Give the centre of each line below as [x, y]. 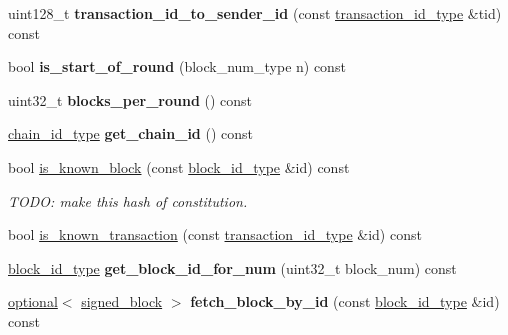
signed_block [122, 301]
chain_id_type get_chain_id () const [130, 133]
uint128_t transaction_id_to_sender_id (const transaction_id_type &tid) [255, 13]
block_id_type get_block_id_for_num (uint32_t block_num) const [232, 267]
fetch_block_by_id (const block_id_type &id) [345, 301]
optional [33, 301]
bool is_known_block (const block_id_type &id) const [179, 166]
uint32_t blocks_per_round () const [130, 99]
